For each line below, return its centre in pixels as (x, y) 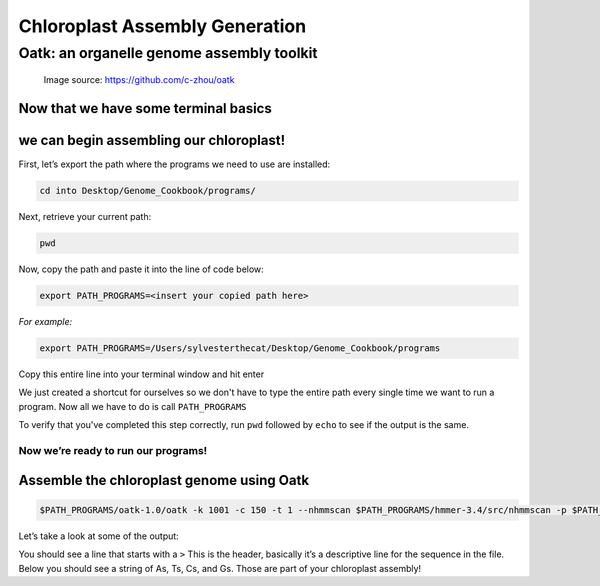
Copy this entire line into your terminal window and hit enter (141, 374)
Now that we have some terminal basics (145, 108)
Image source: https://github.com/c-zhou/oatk (139, 80)
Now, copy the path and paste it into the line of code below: (141, 269)
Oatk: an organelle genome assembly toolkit (168, 53)
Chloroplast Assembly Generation (162, 26)
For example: (45, 322)
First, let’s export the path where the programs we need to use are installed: (174, 164)
